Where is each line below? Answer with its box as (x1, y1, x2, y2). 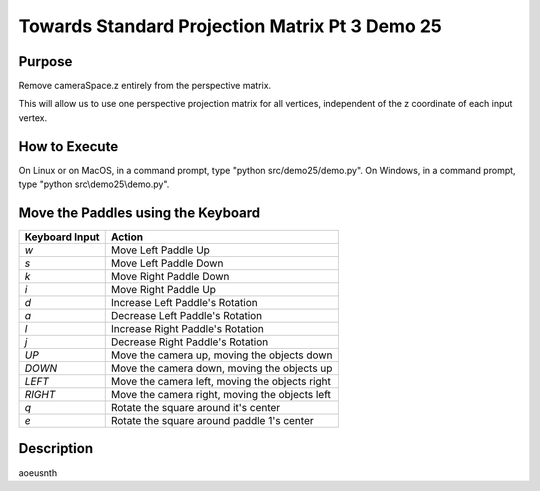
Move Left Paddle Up (110, 243, 210, 257)
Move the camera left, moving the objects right (110, 375, 332, 389)
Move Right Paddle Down (110, 270, 230, 284)
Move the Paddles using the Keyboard (18, 204, 261, 221)
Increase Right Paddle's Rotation (110, 322, 264, 336)
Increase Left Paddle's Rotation (110, 296, 259, 310)
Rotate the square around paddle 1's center (110, 414, 314, 428)
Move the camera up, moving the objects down (110, 348, 333, 362)
